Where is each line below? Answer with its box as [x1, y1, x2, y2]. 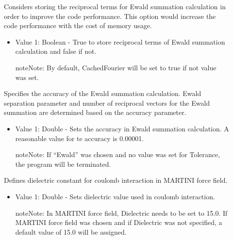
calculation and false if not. [15, 46, 97, 56]
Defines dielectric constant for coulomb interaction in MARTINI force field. [4, 175, 228, 185]
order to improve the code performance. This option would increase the [4, 11, 216, 21]
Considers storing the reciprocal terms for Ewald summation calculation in [4, 1, 226, 11]
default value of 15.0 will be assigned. [15, 226, 127, 237]
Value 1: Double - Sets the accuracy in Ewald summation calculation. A [15, 123, 229, 133]
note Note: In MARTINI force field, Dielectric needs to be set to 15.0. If [15, 208, 228, 218]
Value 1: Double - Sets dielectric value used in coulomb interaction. [15, 191, 215, 201]
